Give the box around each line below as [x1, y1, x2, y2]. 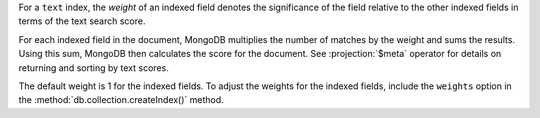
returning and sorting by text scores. [18, 61, 169, 74]
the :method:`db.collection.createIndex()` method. [18, 94, 224, 106]
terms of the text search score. [18, 15, 146, 27]
